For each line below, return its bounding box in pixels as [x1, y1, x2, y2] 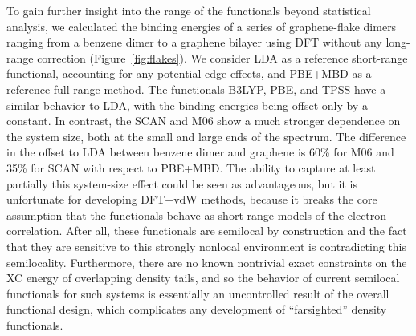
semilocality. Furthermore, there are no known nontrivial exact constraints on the [6, 253, 407, 270]
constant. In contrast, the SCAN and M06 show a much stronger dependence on [6, 112, 401, 129]
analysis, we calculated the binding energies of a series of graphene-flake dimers [6, 18, 397, 34]
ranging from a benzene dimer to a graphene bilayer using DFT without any [6, 34, 382, 51]
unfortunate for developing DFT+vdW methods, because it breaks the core [6, 191, 377, 208]
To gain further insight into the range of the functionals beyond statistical [6, 2, 371, 18]
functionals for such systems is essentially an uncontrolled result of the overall [6, 285, 389, 302]
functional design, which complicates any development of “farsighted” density [6, 301, 387, 318]
